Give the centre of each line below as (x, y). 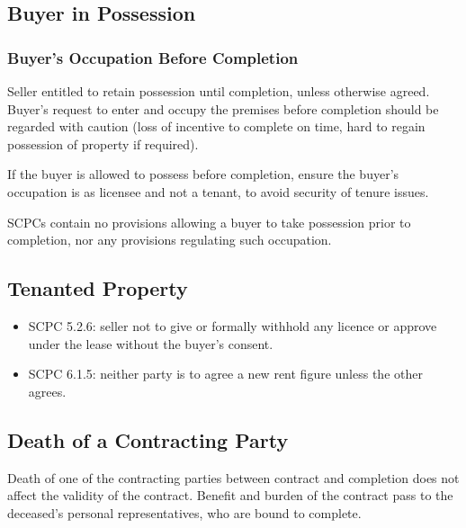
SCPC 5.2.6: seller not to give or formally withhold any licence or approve (233, 325)
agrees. (47, 391)
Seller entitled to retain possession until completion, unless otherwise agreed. (219, 91)
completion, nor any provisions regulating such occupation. (170, 240)
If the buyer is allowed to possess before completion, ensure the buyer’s (203, 174)
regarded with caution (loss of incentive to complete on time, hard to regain (216, 126)
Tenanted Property (98, 288)
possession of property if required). (103, 143)
